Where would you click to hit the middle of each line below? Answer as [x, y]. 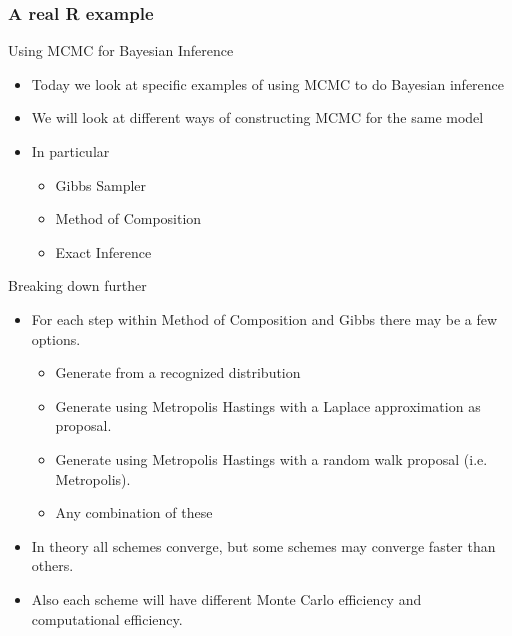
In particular [70, 151]
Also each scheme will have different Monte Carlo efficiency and [226, 598]
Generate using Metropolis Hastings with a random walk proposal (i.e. [271, 458]
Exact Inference [103, 251]
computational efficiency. [107, 618]
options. [56, 338]
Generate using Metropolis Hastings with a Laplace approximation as [268, 405]
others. [52, 565]
